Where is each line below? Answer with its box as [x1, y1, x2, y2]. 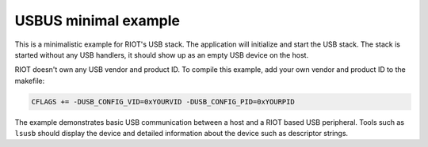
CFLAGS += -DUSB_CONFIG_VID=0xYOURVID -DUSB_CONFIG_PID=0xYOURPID [31, 97, 295, 106]
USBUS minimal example [14, 12, 181, 29]
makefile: [14, 76, 45, 85]
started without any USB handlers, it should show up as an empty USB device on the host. [14, 50, 309, 59]
